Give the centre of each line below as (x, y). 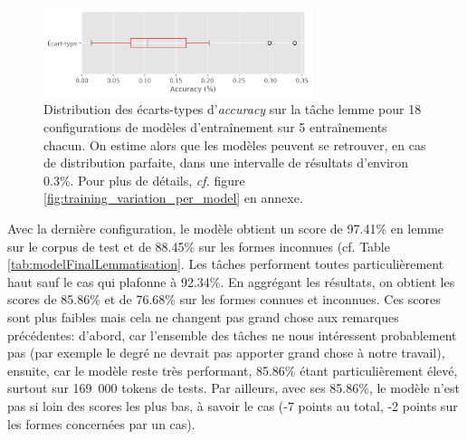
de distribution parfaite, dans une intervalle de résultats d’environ (226, 163)
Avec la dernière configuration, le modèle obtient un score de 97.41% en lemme (226, 228)
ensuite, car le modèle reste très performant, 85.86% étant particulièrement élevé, (233, 370)
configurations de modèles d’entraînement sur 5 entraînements (215, 127)
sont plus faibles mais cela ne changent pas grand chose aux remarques (203, 316)
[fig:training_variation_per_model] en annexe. (173, 198)
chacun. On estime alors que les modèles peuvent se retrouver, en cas (235, 144)
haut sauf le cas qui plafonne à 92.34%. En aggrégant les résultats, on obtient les (231, 281)
